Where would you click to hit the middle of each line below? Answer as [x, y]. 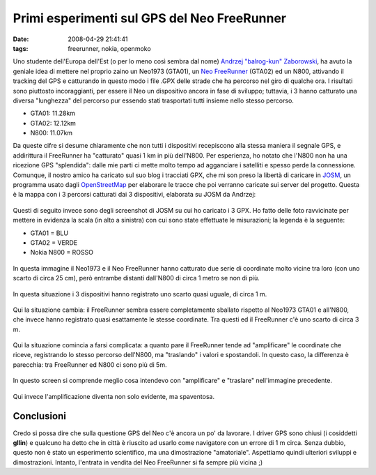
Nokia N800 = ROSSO [62, 252]
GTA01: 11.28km [53, 113]
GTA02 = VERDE [54, 242]
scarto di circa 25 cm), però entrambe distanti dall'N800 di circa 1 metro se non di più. [136, 278]
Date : [21, 39]
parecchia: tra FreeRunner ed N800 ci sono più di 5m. [90, 364]
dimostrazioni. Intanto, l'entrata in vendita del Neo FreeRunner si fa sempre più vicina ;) [138, 462]
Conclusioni [39, 416]
